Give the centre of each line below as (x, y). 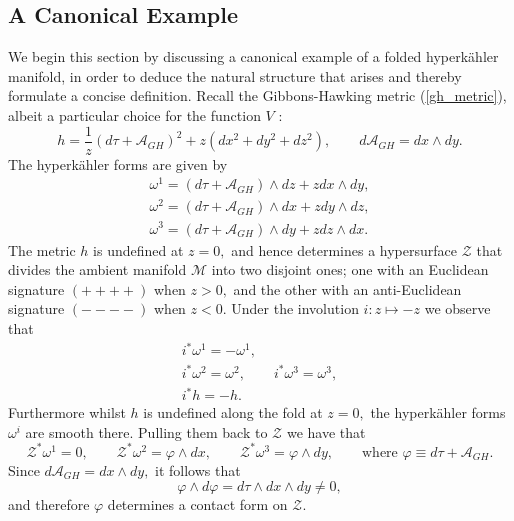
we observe (457, 308)
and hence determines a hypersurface (344, 249)
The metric (42, 249)
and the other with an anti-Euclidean (347, 288)
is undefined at (138, 249)
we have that (326, 431)
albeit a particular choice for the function (134, 114)
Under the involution (295, 308)
